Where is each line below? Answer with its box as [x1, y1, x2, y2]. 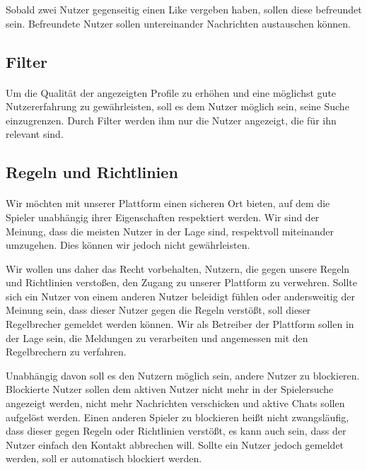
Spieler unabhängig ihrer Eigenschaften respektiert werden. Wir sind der [6, 209, 320, 224]
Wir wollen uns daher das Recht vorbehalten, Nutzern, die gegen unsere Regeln [6, 261, 350, 276]
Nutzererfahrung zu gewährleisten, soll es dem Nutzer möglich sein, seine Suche [6, 99, 349, 114]
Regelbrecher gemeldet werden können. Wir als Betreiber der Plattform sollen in [6, 317, 354, 331]
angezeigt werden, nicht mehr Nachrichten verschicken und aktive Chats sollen [6, 396, 345, 411]
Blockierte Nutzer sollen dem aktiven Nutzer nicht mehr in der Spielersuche [6, 382, 334, 396]
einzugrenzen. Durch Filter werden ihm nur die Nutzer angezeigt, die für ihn [6, 112, 337, 127]
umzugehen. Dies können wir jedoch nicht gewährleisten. [6, 237, 250, 252]
